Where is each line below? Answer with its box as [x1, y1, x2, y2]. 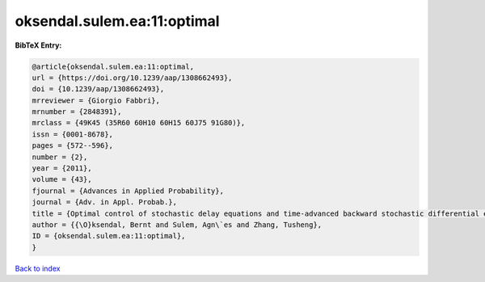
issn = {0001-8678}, [32, 129, 113, 139]
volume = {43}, [32, 175, 92, 184]
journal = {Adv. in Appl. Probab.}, [32, 198, 178, 207]
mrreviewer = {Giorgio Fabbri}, [32, 95, 161, 105]
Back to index [15, 263, 61, 273]
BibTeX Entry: [15, 40, 62, 50]
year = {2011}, [32, 164, 92, 173]
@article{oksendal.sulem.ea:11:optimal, [32, 61, 194, 71]
